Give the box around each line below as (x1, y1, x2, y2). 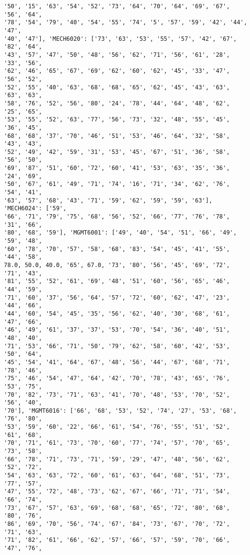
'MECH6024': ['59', (4, 205, 67, 212)
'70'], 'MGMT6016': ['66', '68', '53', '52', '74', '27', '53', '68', (4, 407, 237, 414)
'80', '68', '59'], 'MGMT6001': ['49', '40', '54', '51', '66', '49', (4, 229, 237, 236)
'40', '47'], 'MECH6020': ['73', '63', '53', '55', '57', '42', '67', (4, 35, 237, 42)
